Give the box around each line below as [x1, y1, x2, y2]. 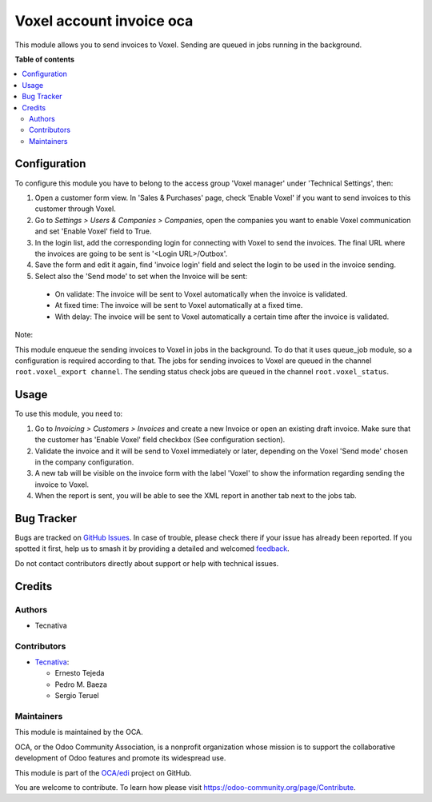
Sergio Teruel [54, 691, 99, 700]
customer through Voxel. [34, 204, 116, 213]
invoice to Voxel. [34, 480, 90, 489]
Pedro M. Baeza [54, 680, 108, 689]
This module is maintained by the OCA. [14, 728, 143, 737]
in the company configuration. [34, 457, 134, 467]
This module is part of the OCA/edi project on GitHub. [14, 768, 192, 777]
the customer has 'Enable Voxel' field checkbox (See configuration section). [34, 435, 286, 445]
